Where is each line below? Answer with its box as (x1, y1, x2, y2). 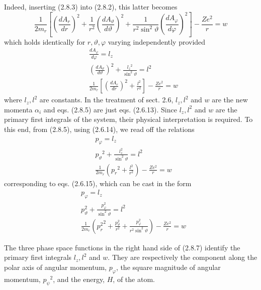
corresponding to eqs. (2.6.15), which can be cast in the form (4, 178, 192, 188)
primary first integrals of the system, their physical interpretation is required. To (4, 114, 253, 124)
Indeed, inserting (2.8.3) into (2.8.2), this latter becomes (4, 2, 178, 12)
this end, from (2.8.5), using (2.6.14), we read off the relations (4, 123, 195, 134)
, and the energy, (53, 273, 105, 284)
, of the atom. (113, 273, 155, 284)
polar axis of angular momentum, (4, 261, 107, 272)
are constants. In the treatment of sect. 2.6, (39, 94, 173, 105)
